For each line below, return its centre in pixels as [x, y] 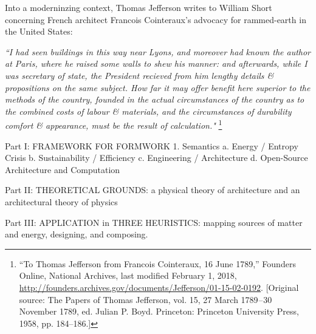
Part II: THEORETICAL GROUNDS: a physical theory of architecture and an [153, 190]
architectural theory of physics [61, 201]
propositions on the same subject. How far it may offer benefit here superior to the [158, 87]
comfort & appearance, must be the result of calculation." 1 [114, 124]
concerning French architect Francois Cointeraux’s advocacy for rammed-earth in [156, 19]
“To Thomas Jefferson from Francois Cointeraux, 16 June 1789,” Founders [157, 263]
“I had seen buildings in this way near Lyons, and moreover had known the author [158, 51]
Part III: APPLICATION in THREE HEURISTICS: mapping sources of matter [154, 222]
